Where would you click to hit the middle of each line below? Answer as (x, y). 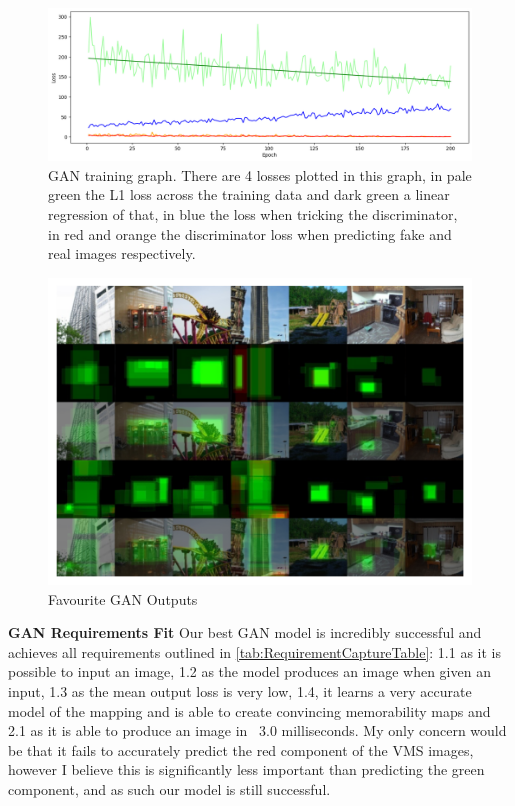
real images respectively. (122, 253)
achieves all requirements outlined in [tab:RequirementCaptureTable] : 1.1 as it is (255, 651)
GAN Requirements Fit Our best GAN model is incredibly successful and (245, 632)
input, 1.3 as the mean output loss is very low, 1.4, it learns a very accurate (240, 690)
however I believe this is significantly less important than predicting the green (246, 769)
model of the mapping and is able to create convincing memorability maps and (249, 710)
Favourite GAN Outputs (123, 598)
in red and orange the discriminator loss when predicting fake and (250, 233)
